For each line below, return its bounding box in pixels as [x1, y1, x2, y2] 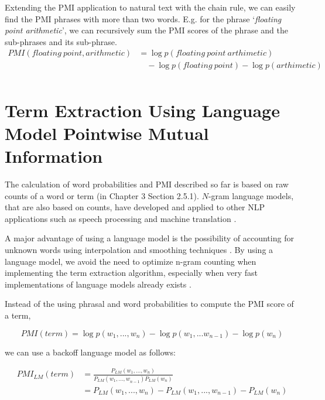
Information [5, 144, 103, 168]
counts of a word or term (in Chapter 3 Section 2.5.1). [5, 189, 199, 201]
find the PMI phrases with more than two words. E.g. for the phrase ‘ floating [5, 12, 282, 25]
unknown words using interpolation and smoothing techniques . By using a [5, 243, 273, 255]
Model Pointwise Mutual [5, 121, 209, 145]
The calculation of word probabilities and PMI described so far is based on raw [5, 177, 289, 190]
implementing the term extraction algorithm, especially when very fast [5, 266, 258, 279]
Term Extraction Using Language [5, 98, 280, 122]
